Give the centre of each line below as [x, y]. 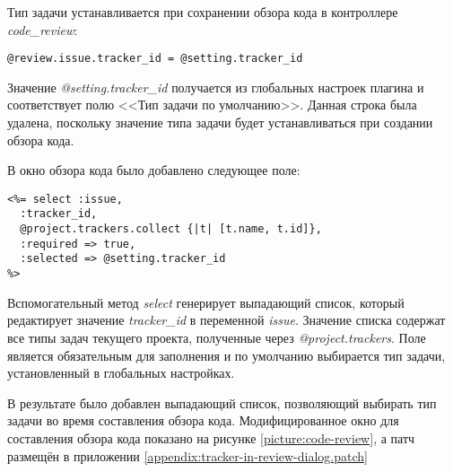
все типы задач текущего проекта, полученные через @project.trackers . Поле [217, 337]
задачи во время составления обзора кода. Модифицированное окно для [203, 420]
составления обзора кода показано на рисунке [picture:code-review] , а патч [211, 437]
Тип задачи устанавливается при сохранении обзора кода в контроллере [203, 12]
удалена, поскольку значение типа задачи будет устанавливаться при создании [220, 122]
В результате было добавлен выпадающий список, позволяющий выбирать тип [222, 402]
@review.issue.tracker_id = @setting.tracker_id [155, 59]
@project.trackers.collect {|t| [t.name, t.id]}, [171, 229]
